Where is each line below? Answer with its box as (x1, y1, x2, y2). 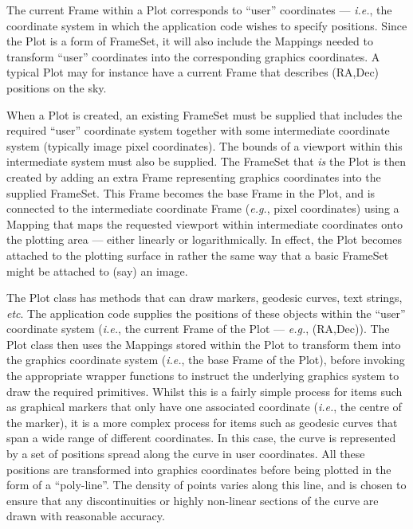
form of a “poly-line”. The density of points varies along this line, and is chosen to (6, 476, 407, 493)
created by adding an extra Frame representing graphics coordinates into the (6, 168, 381, 185)
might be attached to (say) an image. (6, 262, 188, 279)
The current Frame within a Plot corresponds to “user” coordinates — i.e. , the (6, 2, 392, 18)
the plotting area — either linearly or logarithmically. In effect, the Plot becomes (6, 231, 402, 248)
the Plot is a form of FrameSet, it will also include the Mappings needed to (6, 33, 373, 49)
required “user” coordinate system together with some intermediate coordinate (6, 122, 390, 139)
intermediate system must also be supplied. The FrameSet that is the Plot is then (6, 153, 406, 170)
